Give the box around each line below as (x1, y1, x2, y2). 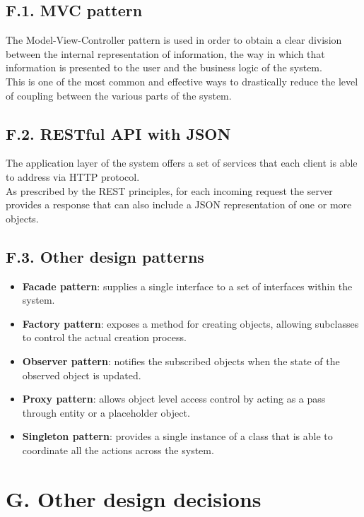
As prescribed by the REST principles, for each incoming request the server (6, 183, 333, 198)
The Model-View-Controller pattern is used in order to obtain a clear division (6, 32, 342, 47)
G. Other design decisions (6, 484, 262, 513)
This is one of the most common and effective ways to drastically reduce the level (6, 73, 358, 88)
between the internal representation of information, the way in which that (6, 46, 325, 61)
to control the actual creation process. (22, 330, 187, 345)
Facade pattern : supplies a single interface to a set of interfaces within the (22, 278, 353, 293)
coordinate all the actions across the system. (22, 442, 214, 457)
